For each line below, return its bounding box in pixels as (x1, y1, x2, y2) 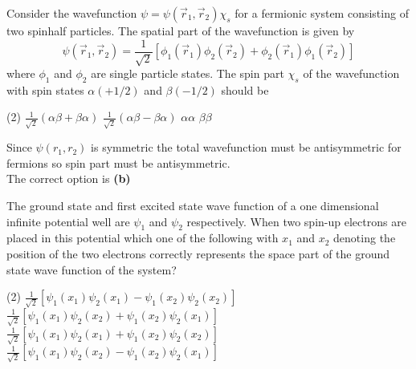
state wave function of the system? (6, 261, 177, 278)
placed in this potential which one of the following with (6, 229, 279, 246)
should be (221, 81, 269, 98)
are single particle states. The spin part (91, 65, 284, 82)
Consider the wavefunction (6, 5, 137, 21)
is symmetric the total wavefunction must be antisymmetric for (91, 139, 402, 156)
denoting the (333, 229, 396, 246)
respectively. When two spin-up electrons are (186, 213, 406, 229)
